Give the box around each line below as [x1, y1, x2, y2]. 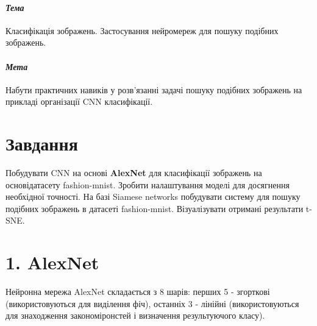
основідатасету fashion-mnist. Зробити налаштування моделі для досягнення [5, 178, 290, 191]
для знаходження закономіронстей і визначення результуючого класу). [5, 309, 265, 322]
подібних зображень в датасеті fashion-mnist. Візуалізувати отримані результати [5, 202, 304, 214]
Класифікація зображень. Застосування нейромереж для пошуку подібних [5, 24, 279, 37]
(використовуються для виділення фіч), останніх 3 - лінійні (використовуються [5, 297, 299, 310]
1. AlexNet [5, 250, 99, 275]
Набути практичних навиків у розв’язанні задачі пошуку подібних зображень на [5, 83, 302, 96]
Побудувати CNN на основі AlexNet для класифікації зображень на [5, 166, 262, 179]
